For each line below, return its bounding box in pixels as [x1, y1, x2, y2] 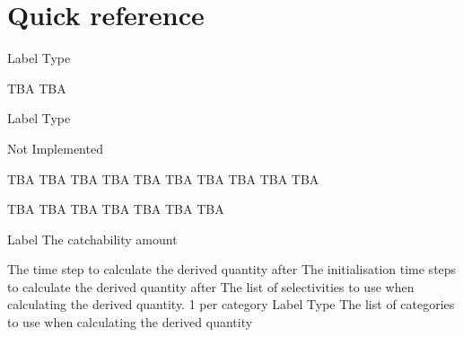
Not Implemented [7, 138, 103, 157]
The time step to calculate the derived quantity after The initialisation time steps [7, 260, 457, 279]
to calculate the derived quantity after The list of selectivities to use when [7, 277, 415, 296]
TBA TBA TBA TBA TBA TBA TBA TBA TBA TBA [7, 169, 319, 188]
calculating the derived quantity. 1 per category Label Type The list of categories [7, 295, 455, 314]
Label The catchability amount [7, 229, 178, 248]
